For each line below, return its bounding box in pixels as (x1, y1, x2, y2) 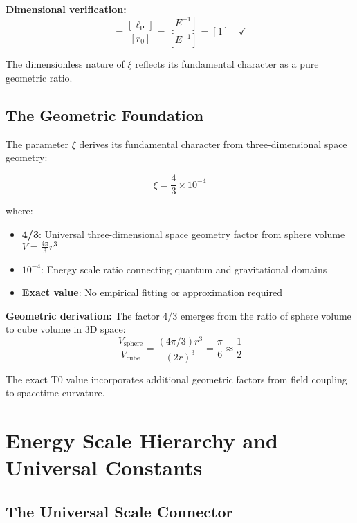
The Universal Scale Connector (6, 500, 233, 522)
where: (6, 203, 33, 218)
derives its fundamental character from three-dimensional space (79, 136, 347, 151)
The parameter (6, 136, 69, 151)
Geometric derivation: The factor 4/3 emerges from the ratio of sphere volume (6, 308, 351, 322)
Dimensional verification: (6, 2, 127, 16)
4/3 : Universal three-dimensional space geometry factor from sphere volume (21, 226, 345, 241)
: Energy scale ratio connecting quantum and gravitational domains (41, 261, 327, 276)
